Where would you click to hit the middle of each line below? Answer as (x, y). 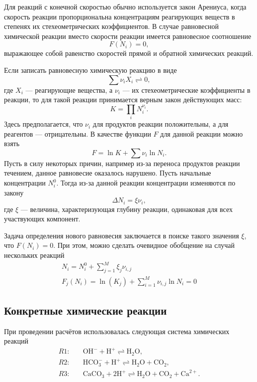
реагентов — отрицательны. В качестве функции (78, 133)
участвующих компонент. (42, 219)
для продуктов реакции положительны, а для (161, 124)
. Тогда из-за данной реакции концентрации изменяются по (146, 183)
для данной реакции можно (202, 133)
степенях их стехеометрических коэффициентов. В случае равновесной (112, 26)
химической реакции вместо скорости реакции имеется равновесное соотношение (128, 36)
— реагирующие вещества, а (69, 90)
